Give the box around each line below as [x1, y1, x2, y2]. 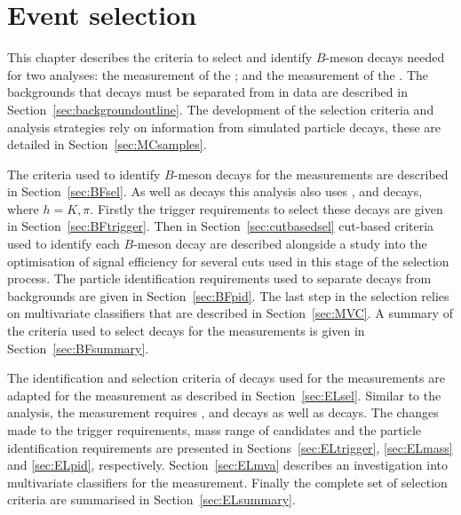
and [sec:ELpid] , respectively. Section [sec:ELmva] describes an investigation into [7, 456, 449, 474]
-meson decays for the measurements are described [173, 164, 449, 183]
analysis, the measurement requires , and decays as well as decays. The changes [7, 403, 439, 422]
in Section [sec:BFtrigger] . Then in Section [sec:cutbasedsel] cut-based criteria [7, 217, 434, 235]
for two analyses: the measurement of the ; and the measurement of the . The [7, 65, 429, 83]
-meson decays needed [325, 48, 445, 67]
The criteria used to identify [7, 164, 161, 183]
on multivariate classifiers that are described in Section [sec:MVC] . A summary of [7, 304, 453, 322]
